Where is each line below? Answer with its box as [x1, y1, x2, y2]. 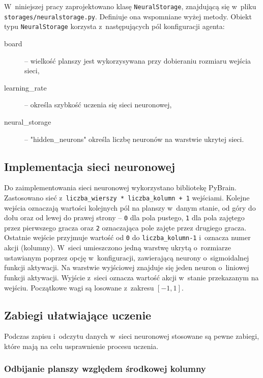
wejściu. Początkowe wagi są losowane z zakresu [4, 282, 154, 293]
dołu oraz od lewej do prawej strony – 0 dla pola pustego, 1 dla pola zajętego [4, 212, 245, 223]
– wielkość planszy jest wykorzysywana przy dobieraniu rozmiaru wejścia [24, 55, 251, 66]
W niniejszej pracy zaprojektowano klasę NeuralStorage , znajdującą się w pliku [4, 1, 256, 11]
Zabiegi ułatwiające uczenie [4, 307, 152, 323]
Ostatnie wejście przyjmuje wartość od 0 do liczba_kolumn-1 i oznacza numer [4, 232, 251, 243]
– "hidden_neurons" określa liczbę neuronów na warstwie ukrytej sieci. [24, 133, 244, 144]
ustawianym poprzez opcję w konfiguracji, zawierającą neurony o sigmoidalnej [4, 252, 249, 263]
